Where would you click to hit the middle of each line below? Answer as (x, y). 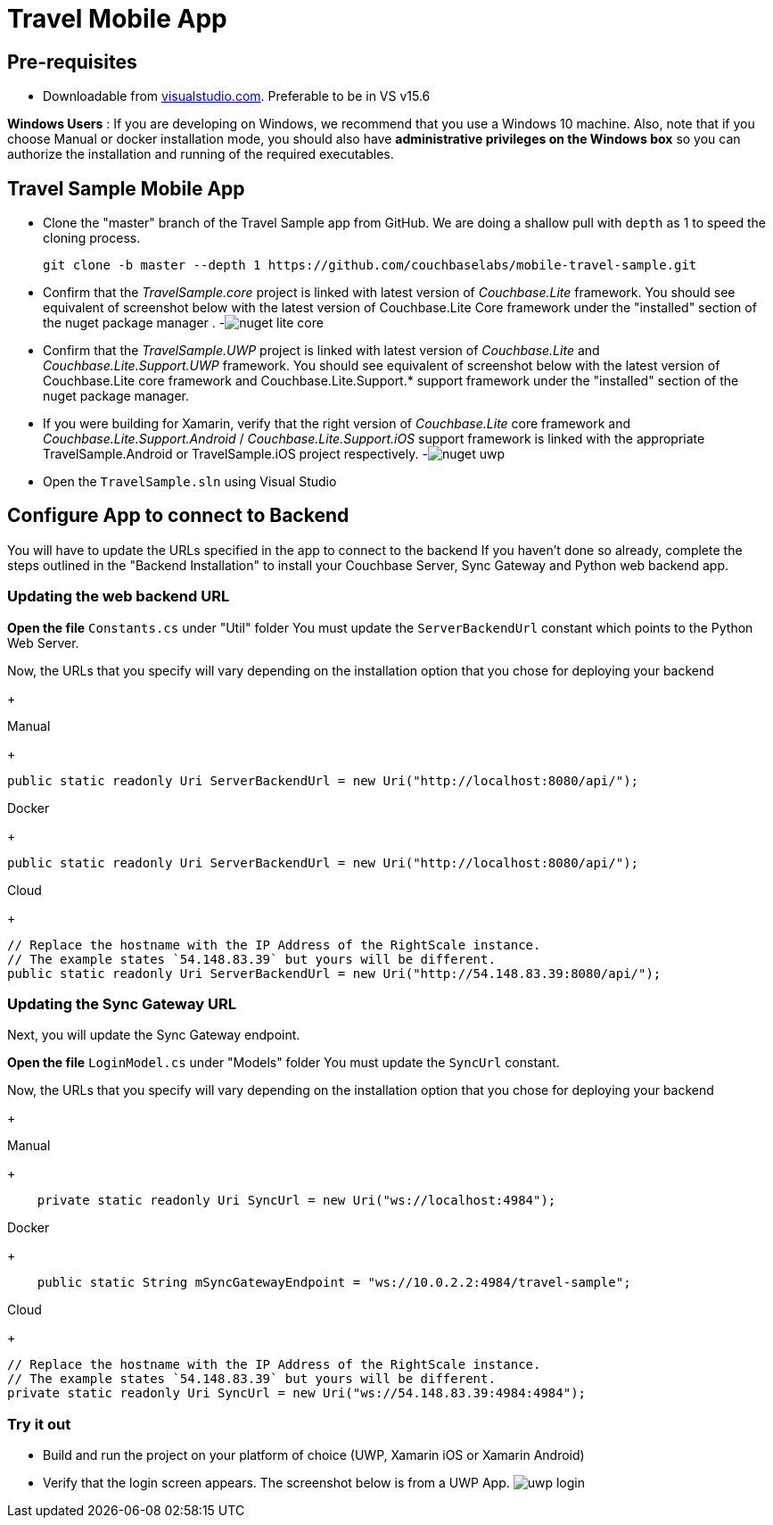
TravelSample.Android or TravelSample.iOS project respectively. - (235, 454)
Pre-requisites (72, 62)
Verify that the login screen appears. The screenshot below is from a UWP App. (276, 1483)
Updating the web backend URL (119, 597)
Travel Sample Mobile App (126, 188)
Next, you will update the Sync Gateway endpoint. (154, 1035)
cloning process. (92, 238)
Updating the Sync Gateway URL (122, 1003)
